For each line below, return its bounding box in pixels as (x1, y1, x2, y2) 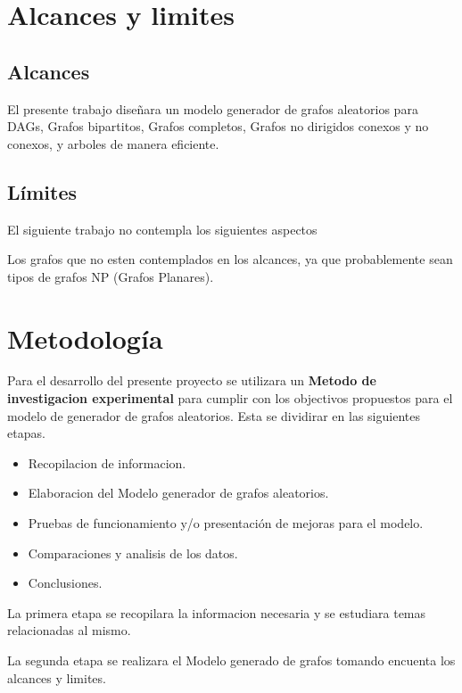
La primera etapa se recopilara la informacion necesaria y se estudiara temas (7, 603, 426, 622)
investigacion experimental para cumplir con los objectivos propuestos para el (7, 389, 453, 408)
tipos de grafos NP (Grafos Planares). (7, 267, 214, 285)
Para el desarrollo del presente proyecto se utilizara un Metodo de (7, 371, 376, 390)
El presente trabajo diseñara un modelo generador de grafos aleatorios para (7, 99, 418, 118)
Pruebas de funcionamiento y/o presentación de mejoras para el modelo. (28, 514, 424, 532)
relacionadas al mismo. (7, 621, 131, 639)
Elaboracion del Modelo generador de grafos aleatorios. (28, 483, 329, 502)
